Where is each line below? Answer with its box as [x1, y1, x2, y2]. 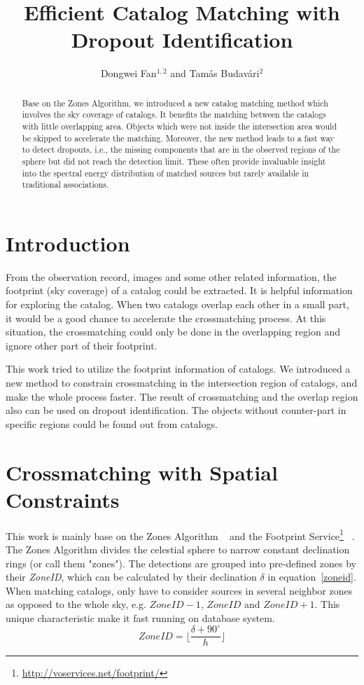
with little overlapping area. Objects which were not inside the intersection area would [22, 120, 337, 132]
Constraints [6, 485, 120, 513]
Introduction [6, 228, 130, 257]
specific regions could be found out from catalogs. [6, 416, 218, 431]
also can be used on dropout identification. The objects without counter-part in [6, 403, 346, 417]
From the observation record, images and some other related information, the [6, 269, 337, 284]
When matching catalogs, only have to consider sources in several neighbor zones [6, 583, 353, 597]
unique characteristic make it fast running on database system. [6, 610, 275, 625]
